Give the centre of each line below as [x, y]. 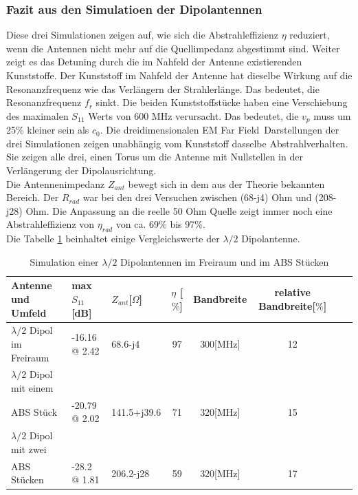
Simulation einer [64, 261]
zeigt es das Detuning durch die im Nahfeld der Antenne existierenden [154, 62]
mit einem [32, 388]
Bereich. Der [33, 197]
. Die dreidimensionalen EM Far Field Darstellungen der [220, 130]
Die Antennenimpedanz [56, 183]
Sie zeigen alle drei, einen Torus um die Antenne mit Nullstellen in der [155, 157]
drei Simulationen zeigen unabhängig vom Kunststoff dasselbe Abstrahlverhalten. [177, 143]
